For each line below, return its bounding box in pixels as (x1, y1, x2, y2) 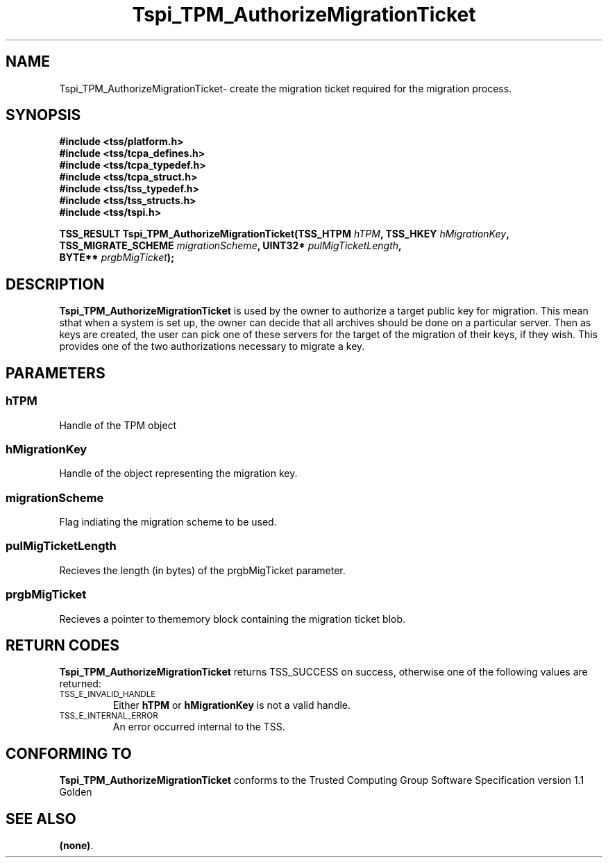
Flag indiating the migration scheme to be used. (59, 516, 277, 528)
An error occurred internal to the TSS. (112, 721, 285, 733)
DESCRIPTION (6, 275, 105, 293)
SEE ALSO (6, 810, 76, 828)
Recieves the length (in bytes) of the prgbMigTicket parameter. (59, 564, 346, 576)
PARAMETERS (6, 364, 105, 382)
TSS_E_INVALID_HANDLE (59, 689, 156, 700)
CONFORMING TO (6, 744, 132, 762)
